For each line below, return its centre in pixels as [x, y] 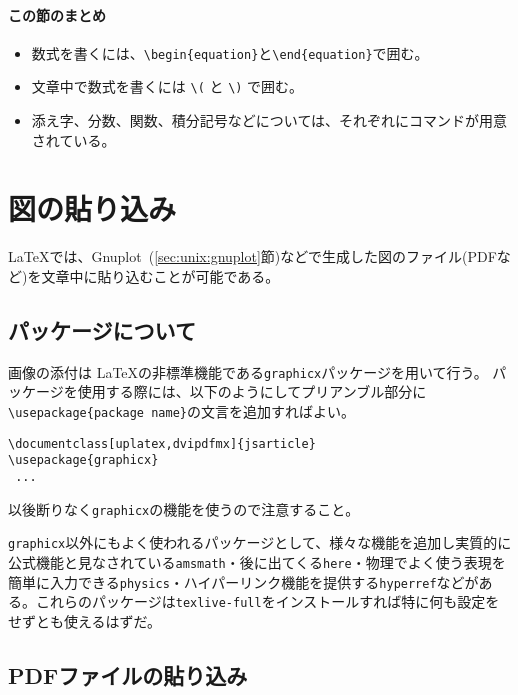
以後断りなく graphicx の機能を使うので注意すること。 [184, 508]
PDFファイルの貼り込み [128, 674]
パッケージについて [102, 330]
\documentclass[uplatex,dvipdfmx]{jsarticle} [162, 443]
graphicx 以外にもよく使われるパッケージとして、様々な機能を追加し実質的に [260, 542]
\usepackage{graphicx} [83, 460]
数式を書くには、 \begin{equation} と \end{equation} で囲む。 [230, 52]
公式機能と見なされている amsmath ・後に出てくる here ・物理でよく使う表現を [257, 562]
